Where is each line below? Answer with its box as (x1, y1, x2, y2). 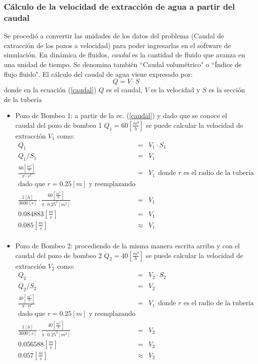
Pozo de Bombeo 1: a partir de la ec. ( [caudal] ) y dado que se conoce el (15, 110, 227, 121)
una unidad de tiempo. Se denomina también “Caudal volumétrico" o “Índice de (4, 59, 242, 69)
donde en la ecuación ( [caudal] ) (4, 85, 97, 95)
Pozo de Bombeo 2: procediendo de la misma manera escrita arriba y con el (15, 241, 240, 251)
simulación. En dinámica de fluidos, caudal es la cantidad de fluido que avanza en (4, 50, 245, 60)
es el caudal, (106, 85, 143, 95)
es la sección (209, 85, 245, 95)
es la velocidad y (151, 85, 200, 95)
